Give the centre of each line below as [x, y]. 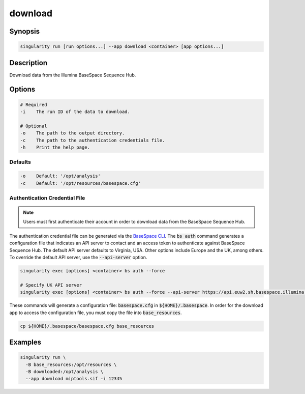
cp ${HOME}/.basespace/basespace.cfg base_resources [87, 326]
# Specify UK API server [51, 285]
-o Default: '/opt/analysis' [60, 176]
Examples [25, 342]
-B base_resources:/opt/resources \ [71, 364]
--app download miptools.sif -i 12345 [74, 379]
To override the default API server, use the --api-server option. [78, 258]
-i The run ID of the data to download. [75, 112]
